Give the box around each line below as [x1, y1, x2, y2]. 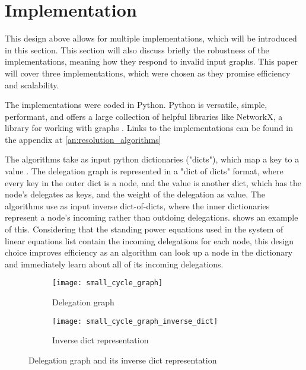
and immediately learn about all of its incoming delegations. [5, 257, 224, 270]
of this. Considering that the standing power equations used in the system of [5, 223, 283, 235]
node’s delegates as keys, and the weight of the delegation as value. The [5, 188, 265, 200]
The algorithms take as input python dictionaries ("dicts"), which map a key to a [5, 153, 299, 165]
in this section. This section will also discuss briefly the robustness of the [5, 43, 269, 56]
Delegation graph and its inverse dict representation [28, 353, 217, 366]
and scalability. [5, 78, 59, 91]
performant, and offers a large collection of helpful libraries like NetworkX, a [5, 110, 283, 122]
